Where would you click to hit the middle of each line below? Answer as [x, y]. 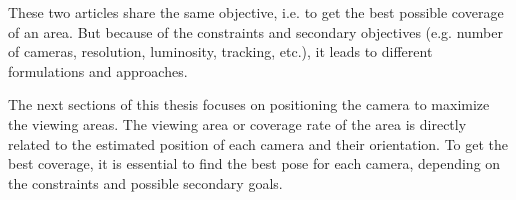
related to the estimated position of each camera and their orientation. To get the [258, 143]
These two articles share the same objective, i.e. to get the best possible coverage [256, 12]
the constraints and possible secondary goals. [145, 182]
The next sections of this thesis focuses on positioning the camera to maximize [249, 104]
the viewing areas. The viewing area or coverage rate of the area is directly [237, 123]
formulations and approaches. [98, 70]
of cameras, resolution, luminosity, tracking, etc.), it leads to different [220, 51]
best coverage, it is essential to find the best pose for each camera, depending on [254, 163]
